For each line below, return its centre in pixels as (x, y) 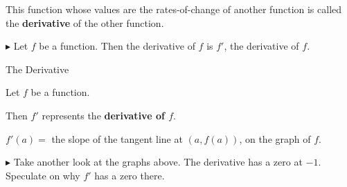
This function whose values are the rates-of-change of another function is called (174, 9)
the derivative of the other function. (85, 22)
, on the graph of (275, 138)
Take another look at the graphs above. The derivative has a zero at (158, 162)
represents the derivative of (103, 115)
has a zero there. (130, 175)
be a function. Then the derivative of (117, 46)
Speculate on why (43, 175)
